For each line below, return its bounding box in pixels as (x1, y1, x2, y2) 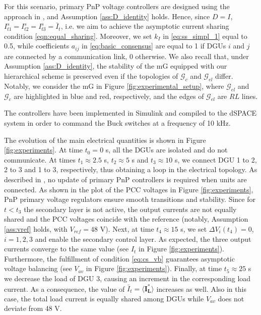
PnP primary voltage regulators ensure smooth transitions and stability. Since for (4, 194, 255, 204)
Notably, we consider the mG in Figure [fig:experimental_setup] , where (4, 80, 224, 91)
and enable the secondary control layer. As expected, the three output (35, 233, 251, 244)
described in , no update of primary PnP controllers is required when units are (4, 174, 247, 184)
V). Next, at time (100, 223, 154, 234)
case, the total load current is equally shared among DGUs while (4, 293, 204, 303)
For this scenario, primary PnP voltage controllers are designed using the (4, 1, 230, 11)
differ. (215, 71, 233, 81)
